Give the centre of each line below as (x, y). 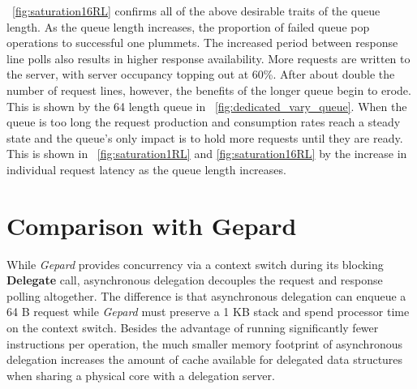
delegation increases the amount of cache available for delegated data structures (205, 359)
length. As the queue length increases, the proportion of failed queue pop (188, 26)
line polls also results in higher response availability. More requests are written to (208, 58)
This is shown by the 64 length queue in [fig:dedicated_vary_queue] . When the (207, 106)
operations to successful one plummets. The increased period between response (202, 43)
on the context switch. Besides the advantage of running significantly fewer (193, 328)
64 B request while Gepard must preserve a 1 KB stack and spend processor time (208, 312)
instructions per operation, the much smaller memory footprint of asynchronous (204, 343)
